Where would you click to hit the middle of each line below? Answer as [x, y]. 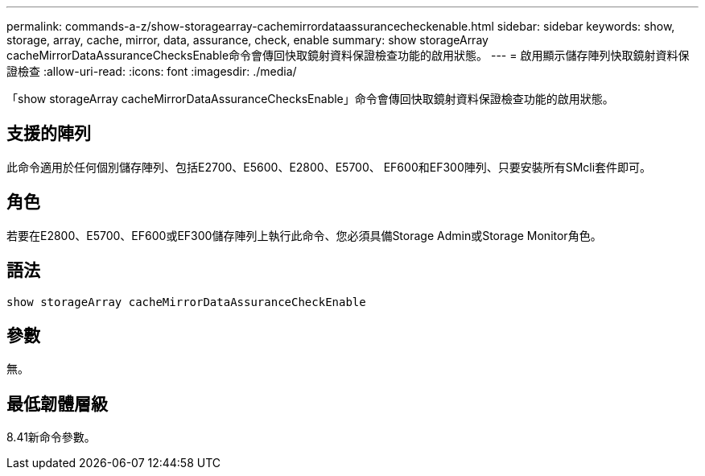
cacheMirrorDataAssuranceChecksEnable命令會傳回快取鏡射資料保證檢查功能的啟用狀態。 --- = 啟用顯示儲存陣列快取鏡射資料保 [348, 55]
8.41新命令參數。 [51, 437]
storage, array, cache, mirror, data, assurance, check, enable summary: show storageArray [247, 40]
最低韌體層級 [57, 404]
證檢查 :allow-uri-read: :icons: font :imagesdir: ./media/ [152, 71]
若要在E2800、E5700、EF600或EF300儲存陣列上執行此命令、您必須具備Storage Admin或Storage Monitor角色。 [304, 235]
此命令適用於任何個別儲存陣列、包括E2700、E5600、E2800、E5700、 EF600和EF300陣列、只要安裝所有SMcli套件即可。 [329, 167]
